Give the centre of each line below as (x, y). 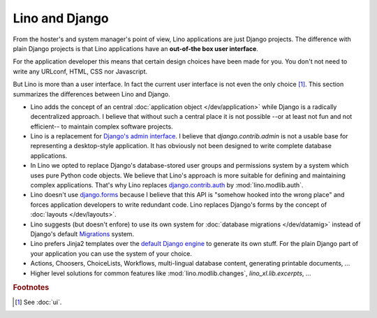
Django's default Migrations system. (82, 233)
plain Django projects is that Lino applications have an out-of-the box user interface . (135, 48)
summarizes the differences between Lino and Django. (91, 94)
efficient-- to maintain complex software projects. (102, 127)
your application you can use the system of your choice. (111, 253)
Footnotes (31, 288)
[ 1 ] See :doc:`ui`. (38, 302)
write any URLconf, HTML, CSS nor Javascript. (80, 71)
